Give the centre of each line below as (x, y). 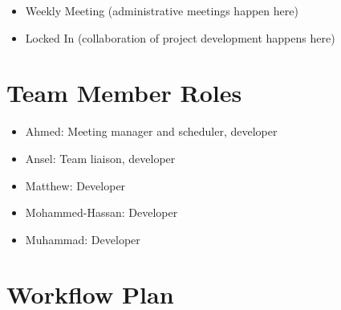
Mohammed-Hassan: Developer (101, 212)
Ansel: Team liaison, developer (100, 158)
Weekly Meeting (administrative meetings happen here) (162, 10)
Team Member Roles (124, 93)
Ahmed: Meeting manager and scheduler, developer (151, 131)
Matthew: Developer (75, 185)
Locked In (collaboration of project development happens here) (180, 37)
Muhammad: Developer (83, 239)
